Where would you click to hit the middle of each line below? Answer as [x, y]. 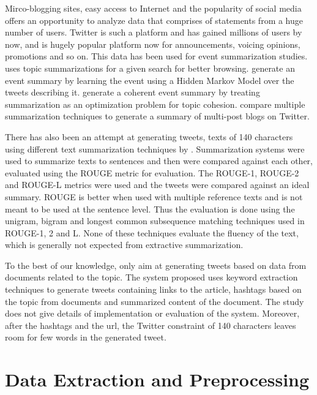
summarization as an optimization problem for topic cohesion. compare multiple [155, 104]
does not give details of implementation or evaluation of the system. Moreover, [152, 313]
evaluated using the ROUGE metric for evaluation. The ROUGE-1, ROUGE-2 [152, 172]
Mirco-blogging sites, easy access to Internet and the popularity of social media [153, 8]
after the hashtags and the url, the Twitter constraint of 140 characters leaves [151, 325]
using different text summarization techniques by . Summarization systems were [155, 149]
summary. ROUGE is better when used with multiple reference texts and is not [154, 196]
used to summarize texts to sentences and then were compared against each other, [159, 161]
